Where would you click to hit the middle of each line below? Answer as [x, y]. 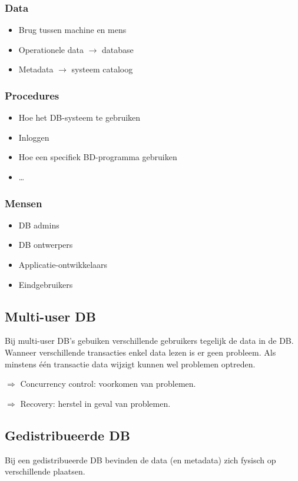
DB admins [39, 225]
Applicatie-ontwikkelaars [63, 264]
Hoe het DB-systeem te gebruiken [80, 117]
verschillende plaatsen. [45, 471]
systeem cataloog [102, 69]
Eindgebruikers [46, 284]
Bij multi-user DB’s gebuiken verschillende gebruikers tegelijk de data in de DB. [149, 341]
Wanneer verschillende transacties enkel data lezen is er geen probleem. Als [140, 352]
